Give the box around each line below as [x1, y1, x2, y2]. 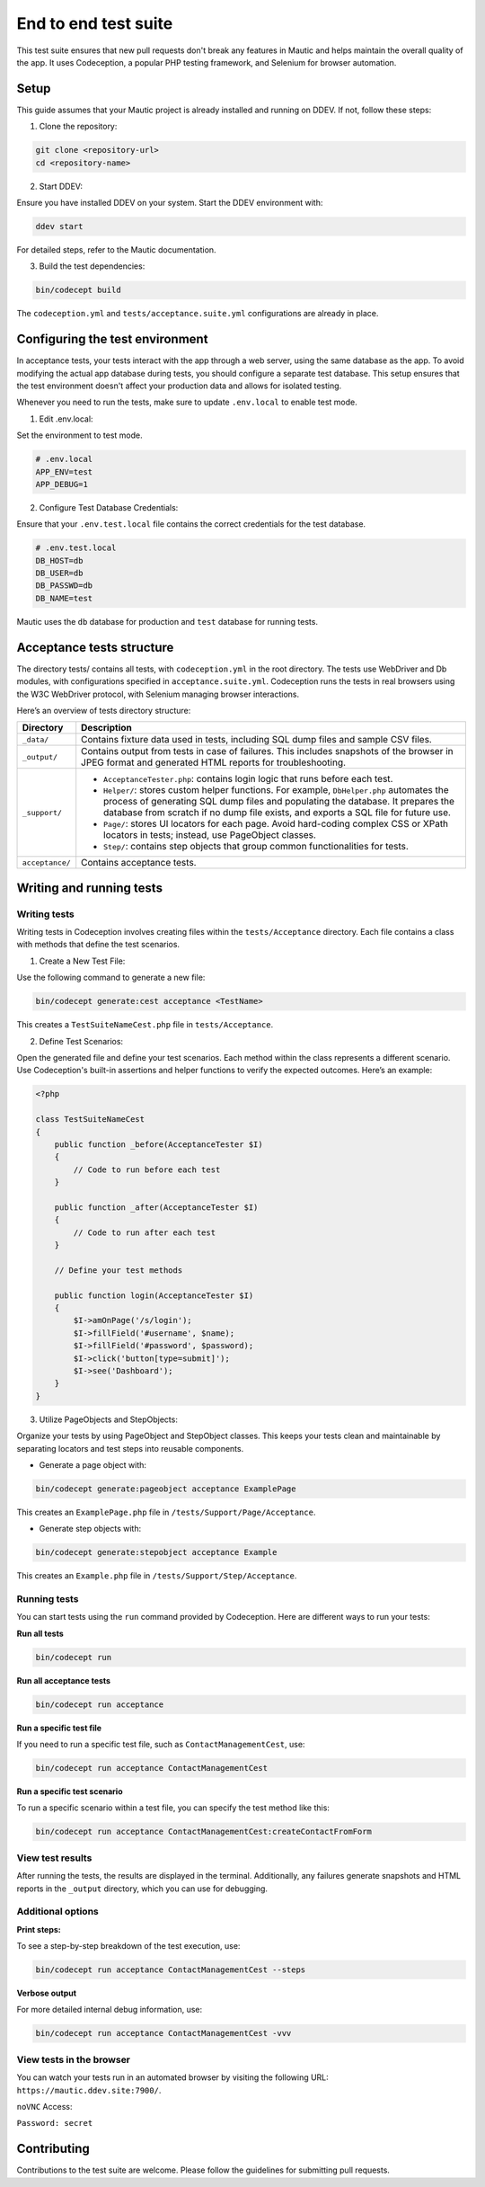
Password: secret [16, 2118, 93, 2129]
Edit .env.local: [39, 413, 93, 424]
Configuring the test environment [16, 332, 208, 347]
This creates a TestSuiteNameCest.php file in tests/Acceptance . [16, 1019, 274, 1030]
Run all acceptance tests [16, 1675, 111, 1685]
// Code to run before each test [73, 1164, 221, 1175]
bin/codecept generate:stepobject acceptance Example [35, 1547, 278, 1558]
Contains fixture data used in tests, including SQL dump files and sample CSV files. [81, 733, 433, 746]
